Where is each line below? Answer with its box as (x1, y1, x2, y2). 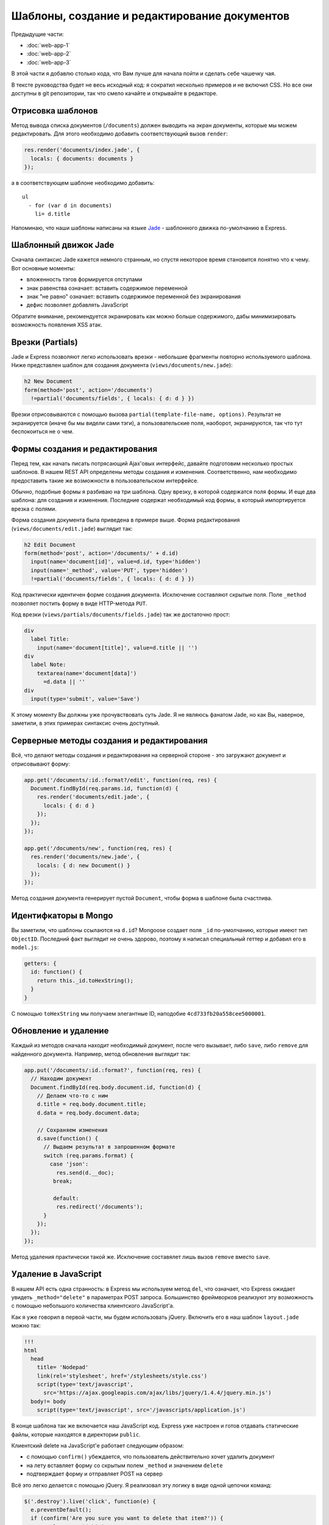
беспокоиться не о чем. (11, 428, 74, 435)
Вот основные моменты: (11, 264, 76, 271)
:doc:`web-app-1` (26, 41, 70, 49)
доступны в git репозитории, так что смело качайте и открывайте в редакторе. (11, 89, 218, 97)
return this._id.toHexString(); (37, 977, 134, 984)
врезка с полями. (11, 505, 57, 512)
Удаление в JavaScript (11, 1269, 102, 1279)
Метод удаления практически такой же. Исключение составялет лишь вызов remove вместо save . (11, 1253, 271, 1260)
